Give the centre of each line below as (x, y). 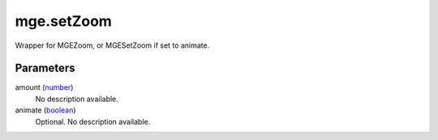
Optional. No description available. (93, 121)
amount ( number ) (44, 87)
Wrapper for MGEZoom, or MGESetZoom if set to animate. (112, 45)
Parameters (45, 68)
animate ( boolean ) (45, 110)
